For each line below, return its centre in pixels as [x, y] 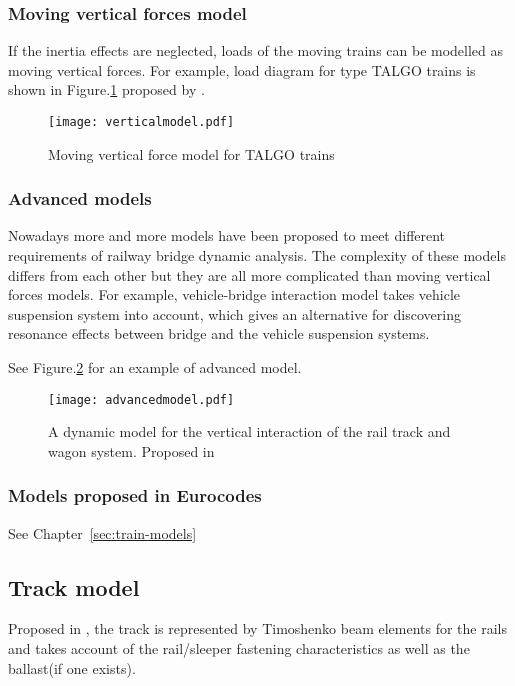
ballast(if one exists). [72, 667]
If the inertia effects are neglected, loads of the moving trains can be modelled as [256, 50]
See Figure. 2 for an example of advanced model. [155, 367]
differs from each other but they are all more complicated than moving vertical [249, 274]
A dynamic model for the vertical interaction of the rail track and [249, 431]
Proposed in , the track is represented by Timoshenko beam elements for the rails [258, 628]
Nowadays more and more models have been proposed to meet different [227, 235]
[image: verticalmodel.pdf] [141, 122]
